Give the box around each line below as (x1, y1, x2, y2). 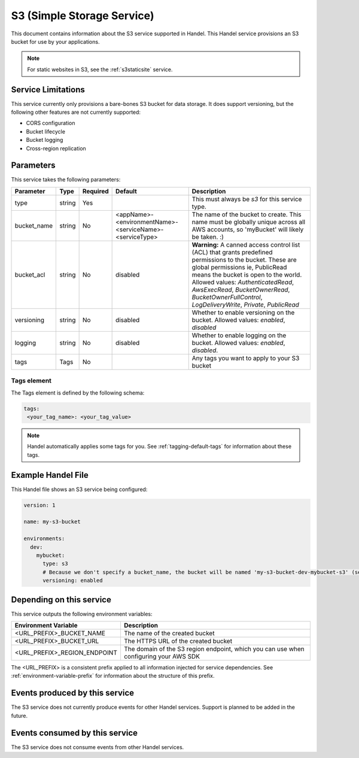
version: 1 (23, 502, 56, 508)
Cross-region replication (26, 144, 86, 152)
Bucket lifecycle (26, 128, 66, 135)
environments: (23, 535, 65, 542)
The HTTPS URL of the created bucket (123, 637, 233, 645)
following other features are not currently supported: (11, 108, 141, 116)
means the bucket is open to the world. (191, 270, 302, 278)
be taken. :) (191, 232, 224, 241)
